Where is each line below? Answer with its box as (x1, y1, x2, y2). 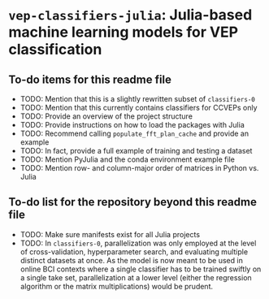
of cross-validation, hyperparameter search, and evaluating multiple (20, 246, 249, 257)
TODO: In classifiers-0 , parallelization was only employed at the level (20, 238, 257, 248)
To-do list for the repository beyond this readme (8, 195, 258, 209)
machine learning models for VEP (8, 23, 238, 41)
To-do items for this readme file (8, 72, 172, 86)
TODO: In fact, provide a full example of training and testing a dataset (20, 146, 253, 155)
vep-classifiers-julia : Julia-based (8, 6, 253, 24)
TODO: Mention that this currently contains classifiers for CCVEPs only (20, 103, 258, 112)
